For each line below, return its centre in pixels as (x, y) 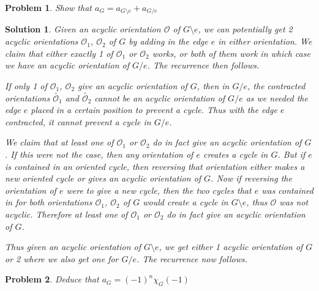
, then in (213, 85)
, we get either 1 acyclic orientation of (231, 247)
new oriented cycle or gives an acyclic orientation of (103, 178)
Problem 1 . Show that (48, 7)
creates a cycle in (235, 154)
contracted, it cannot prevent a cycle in (78, 121)
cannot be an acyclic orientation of (160, 98)
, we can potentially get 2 (245, 29)
